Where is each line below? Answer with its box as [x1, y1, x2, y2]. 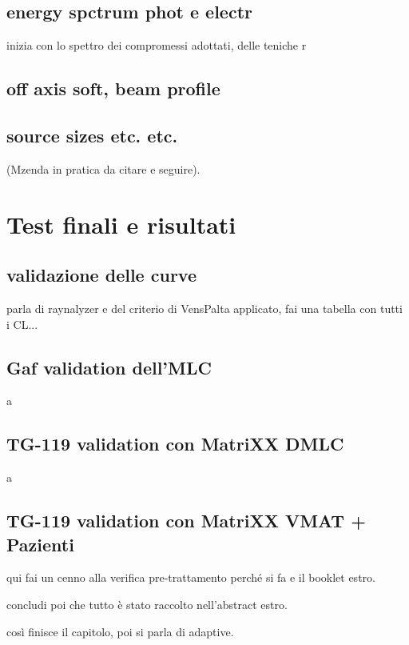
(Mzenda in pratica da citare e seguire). [6, 160, 201, 177]
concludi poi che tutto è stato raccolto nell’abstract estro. [6, 595, 288, 612]
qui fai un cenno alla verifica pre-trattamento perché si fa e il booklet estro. [6, 569, 375, 586]
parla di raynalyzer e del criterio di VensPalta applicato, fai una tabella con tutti [6, 299, 403, 316]
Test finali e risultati [6, 207, 236, 240]
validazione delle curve [6, 262, 197, 287]
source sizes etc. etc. [6, 122, 178, 147]
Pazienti [6, 531, 74, 556]
